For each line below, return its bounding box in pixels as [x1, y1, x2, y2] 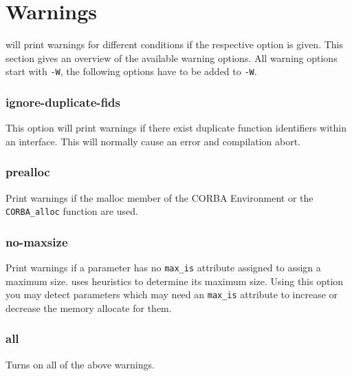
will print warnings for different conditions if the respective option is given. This [5, 37, 343, 52]
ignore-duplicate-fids [5, 93, 120, 110]
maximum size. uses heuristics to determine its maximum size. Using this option [5, 273, 344, 288]
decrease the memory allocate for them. [5, 300, 172, 315]
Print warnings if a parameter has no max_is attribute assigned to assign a [5, 260, 321, 275]
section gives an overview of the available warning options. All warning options [5, 50, 338, 65]
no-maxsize [5, 233, 68, 250]
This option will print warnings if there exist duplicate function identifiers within [5, 121, 346, 135]
